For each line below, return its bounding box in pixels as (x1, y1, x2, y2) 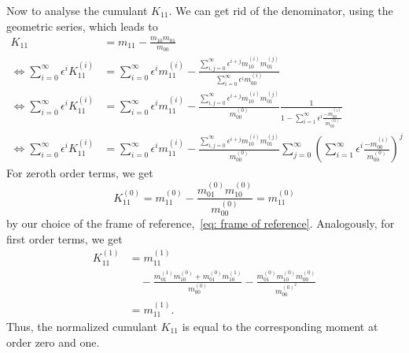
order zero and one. (6, 333, 100, 350)
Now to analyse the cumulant (6, 2, 148, 18)
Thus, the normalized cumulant (6, 318, 157, 335)
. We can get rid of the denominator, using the (168, 2, 393, 18)
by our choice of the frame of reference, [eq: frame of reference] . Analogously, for (6, 215, 395, 232)
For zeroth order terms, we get (6, 165, 153, 181)
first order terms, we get (6, 230, 123, 247)
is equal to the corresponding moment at (182, 318, 378, 335)
